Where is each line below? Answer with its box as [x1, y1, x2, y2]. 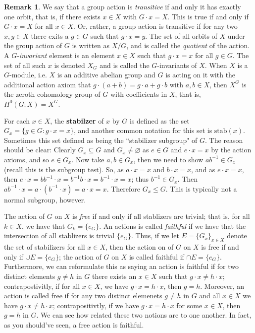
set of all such [4, 60, 46, 70]
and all [199, 290, 220, 301]
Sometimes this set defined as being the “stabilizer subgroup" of [4, 134, 198, 145]
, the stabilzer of [50, 115, 104, 126]
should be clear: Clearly [4, 144, 76, 155]
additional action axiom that [4, 79, 91, 89]
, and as [191, 164, 215, 174]
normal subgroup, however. [4, 194, 86, 204]
